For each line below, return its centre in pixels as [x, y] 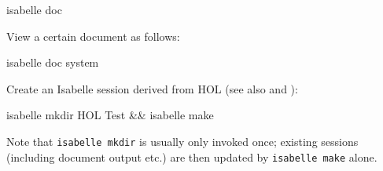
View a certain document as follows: [93, 36]
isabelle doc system [53, 62]
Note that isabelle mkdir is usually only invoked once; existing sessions [182, 141]
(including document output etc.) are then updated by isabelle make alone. [192, 156]
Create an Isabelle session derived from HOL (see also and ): [152, 88]
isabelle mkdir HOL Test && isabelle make [110, 115]
